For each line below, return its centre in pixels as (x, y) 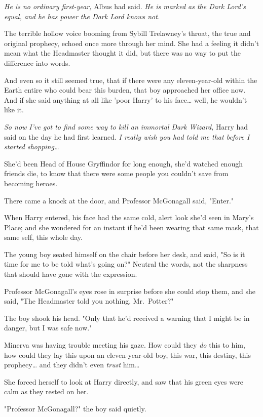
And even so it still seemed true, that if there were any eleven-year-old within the (131, 80)
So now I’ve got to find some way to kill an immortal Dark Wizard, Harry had (126, 126)
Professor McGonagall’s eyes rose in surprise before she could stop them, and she (130, 291)
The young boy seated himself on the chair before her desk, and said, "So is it (125, 254)
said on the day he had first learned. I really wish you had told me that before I (127, 136)
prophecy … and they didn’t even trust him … (72, 365)
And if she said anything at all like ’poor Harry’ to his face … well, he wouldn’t (126, 99)
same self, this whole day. (43, 237)
